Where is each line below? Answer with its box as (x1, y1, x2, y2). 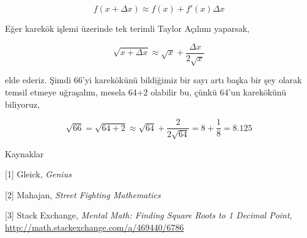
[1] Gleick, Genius (5, 168, 72, 180)
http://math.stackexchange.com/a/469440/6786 (5, 221, 184, 234)
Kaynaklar (5, 147, 44, 160)
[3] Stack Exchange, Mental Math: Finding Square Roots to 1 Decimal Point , (5, 209, 292, 221)
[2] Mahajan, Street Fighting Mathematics (5, 188, 161, 201)
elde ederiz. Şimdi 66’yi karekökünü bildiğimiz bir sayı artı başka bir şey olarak (5, 73, 302, 86)
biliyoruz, (5, 97, 40, 110)
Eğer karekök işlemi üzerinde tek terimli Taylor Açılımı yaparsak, (5, 22, 250, 34)
